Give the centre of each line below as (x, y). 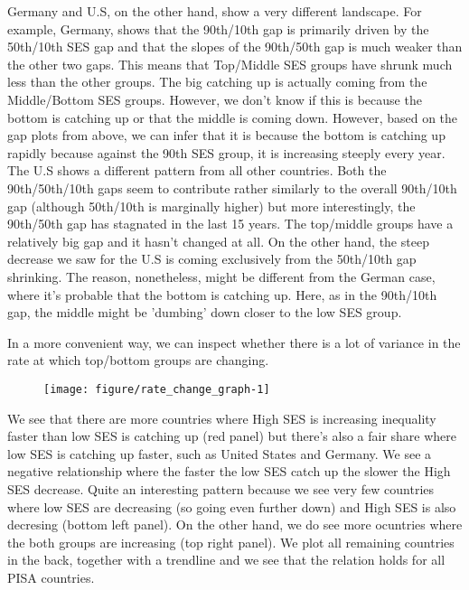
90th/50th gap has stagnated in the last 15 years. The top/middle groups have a (230, 224)
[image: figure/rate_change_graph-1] (157, 389)
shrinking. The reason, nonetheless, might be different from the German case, (221, 276)
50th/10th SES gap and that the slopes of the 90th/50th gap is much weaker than (235, 47)
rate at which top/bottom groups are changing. (138, 360)
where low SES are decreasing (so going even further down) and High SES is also (232, 506)
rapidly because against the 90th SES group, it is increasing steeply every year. (226, 152)
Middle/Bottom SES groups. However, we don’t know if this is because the (215, 99)
